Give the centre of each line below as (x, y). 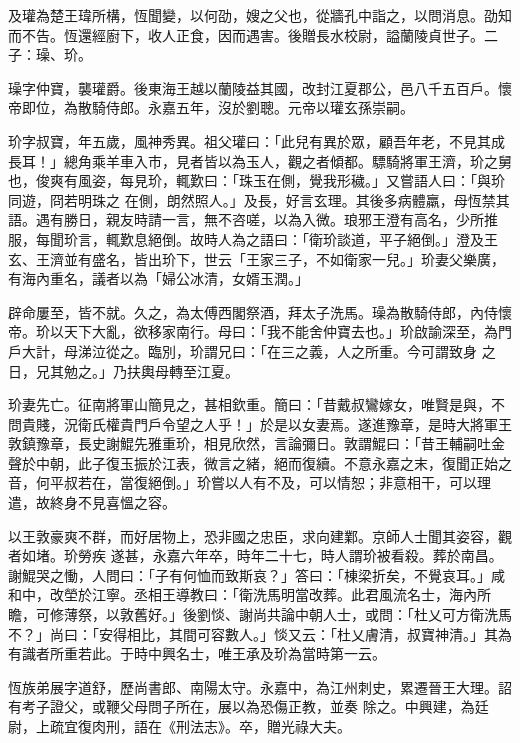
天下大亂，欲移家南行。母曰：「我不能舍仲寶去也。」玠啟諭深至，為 (280, 331)
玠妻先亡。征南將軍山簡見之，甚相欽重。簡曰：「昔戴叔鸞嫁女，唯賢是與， (249, 404)
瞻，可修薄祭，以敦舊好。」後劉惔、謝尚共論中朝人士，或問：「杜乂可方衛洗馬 (260, 614)
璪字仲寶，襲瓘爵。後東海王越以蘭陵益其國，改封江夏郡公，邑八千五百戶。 (253, 87)
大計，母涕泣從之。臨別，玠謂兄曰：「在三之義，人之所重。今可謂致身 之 (258, 350)
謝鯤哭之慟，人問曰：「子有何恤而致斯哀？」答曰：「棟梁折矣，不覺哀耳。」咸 (256, 574)
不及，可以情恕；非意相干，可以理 (378, 482)
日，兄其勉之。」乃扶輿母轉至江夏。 (123, 370)
